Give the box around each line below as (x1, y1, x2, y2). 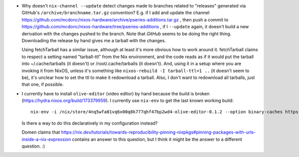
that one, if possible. (21, 81, 64, 87)
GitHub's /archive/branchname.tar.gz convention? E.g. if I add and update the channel (21, 10, 210, 16)
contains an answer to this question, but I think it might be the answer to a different (72, 136, 243, 142)
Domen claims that (21, 129, 60, 135)
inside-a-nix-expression (21, 136, 71, 142)
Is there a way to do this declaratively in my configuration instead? (21, 120, 158, 126)
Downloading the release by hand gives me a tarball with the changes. (21, 37, 166, 43)
